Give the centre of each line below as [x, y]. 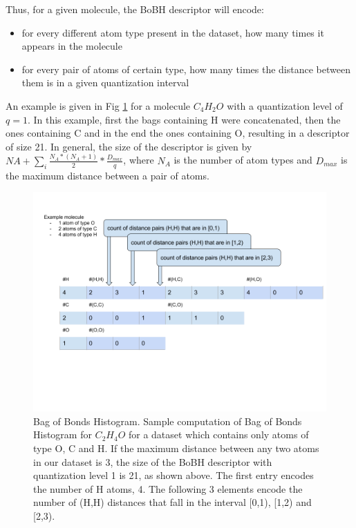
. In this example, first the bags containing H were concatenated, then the [184, 119]
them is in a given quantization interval [105, 82]
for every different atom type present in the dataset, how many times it [173, 32]
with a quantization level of [285, 105]
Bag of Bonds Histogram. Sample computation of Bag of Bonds [168, 421]
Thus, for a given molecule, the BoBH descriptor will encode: [135, 9]
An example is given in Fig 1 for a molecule [98, 105]
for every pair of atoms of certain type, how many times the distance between [186, 69]
